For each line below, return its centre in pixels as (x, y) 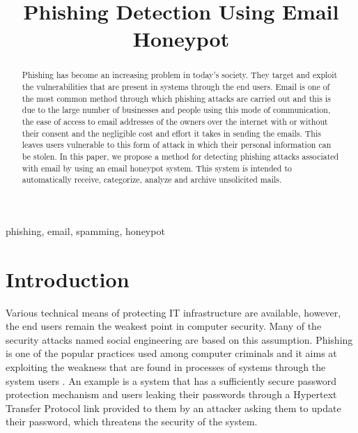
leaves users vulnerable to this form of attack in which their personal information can (177, 145)
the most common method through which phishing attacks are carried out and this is (176, 98)
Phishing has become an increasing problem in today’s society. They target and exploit (180, 75)
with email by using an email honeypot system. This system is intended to (157, 168)
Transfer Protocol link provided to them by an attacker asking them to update (173, 408)
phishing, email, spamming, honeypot (85, 230)
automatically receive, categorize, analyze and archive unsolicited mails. (152, 180)
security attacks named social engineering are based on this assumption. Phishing (179, 339)
